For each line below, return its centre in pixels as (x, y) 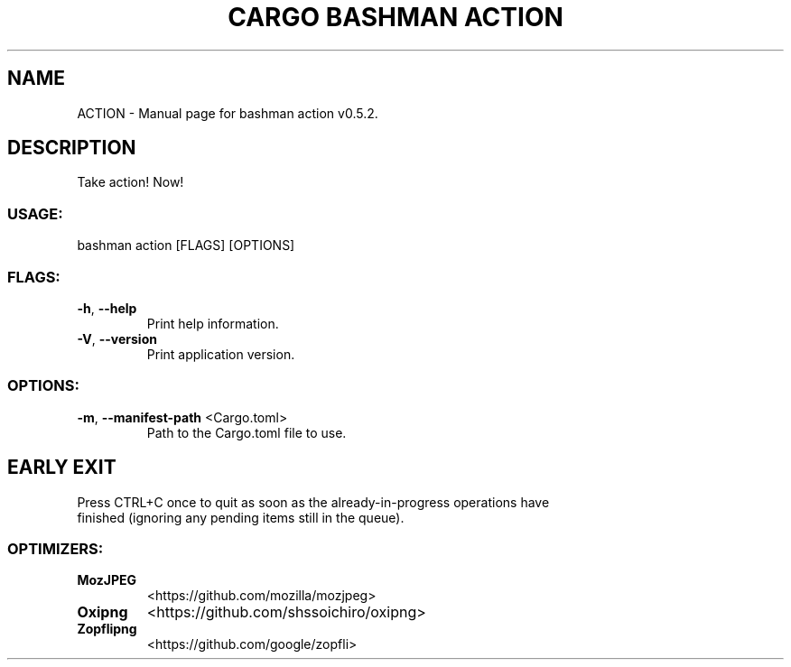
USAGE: (35, 213)
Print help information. (213, 323)
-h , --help (107, 308)
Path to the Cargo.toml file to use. (247, 432)
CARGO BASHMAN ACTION (395, 17)
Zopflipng (107, 629)
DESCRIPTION (72, 148)
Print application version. (221, 354)
